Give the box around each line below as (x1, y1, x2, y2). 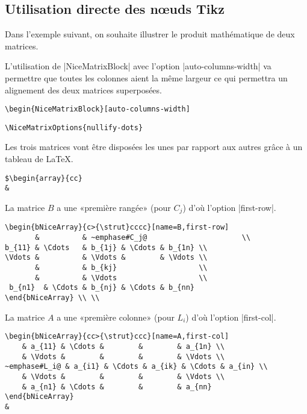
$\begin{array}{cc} (5, 174, 82, 183)
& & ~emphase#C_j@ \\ (35, 233, 251, 242)
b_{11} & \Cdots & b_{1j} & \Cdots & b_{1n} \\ (5, 243, 208, 252)
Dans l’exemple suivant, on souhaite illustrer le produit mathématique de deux (5, 28, 295, 40)
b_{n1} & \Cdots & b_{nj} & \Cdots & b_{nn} (9, 283, 194, 292)
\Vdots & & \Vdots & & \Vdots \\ (5, 253, 208, 262)
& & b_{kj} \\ (35, 263, 208, 272)
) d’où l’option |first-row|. (182, 201, 276, 213)
